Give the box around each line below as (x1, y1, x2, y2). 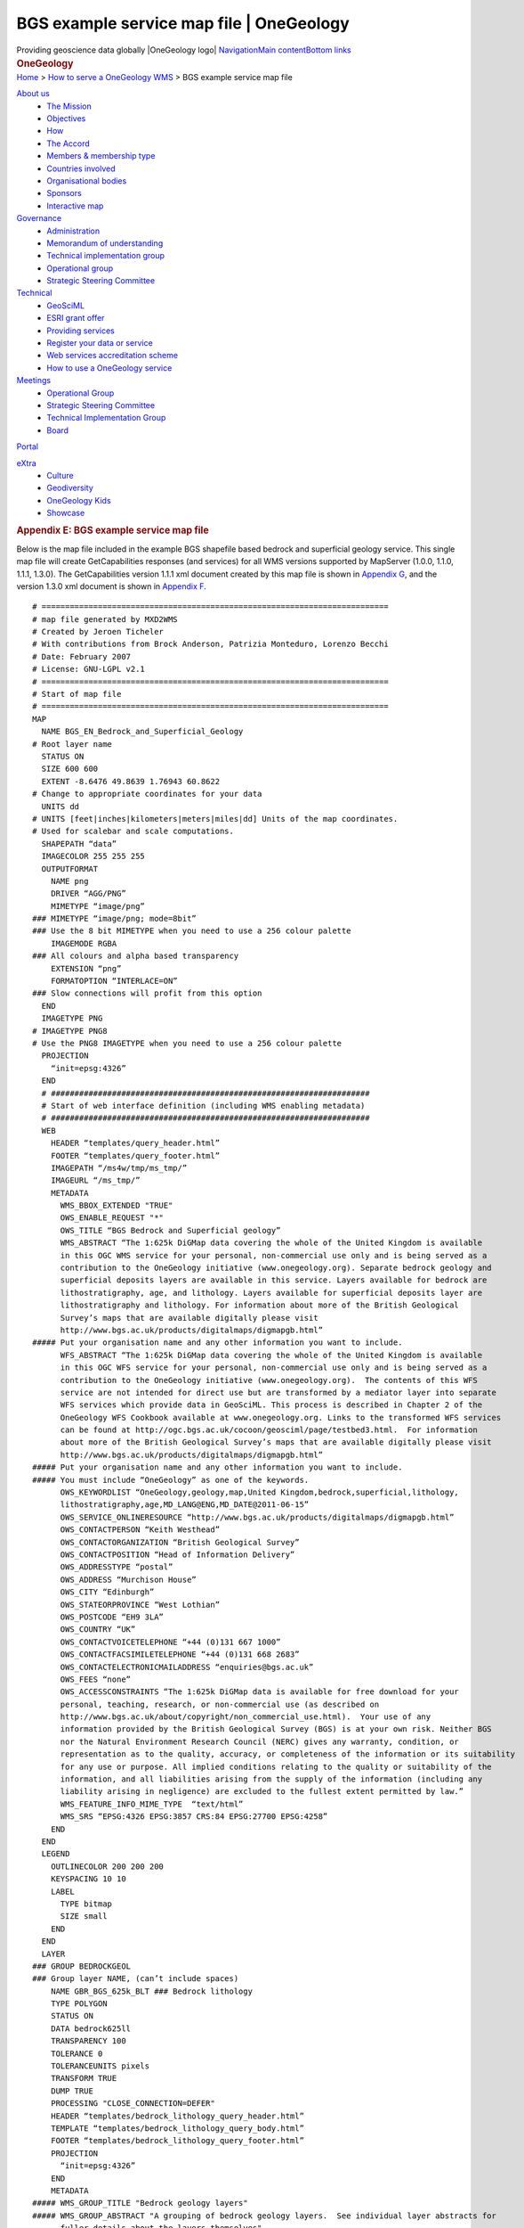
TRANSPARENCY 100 (50, 2036, 126, 2046)
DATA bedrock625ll (50, 2023, 132, 2034)
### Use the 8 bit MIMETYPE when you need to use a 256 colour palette (32, 926, 351, 936)
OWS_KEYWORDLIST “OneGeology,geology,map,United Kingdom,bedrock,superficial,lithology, (60, 1487, 460, 1497)
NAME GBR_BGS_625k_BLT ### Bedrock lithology (50, 1986, 254, 1996)
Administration (46, 225, 101, 236)
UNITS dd (41, 801, 80, 811)
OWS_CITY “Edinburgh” (60, 1587, 155, 1597)
